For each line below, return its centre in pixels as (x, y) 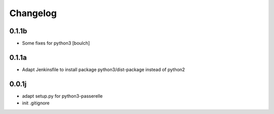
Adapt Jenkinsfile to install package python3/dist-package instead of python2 (104, 69)
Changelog (33, 13)
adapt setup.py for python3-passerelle (62, 96)
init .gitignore (36, 103)
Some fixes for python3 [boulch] (56, 43)
